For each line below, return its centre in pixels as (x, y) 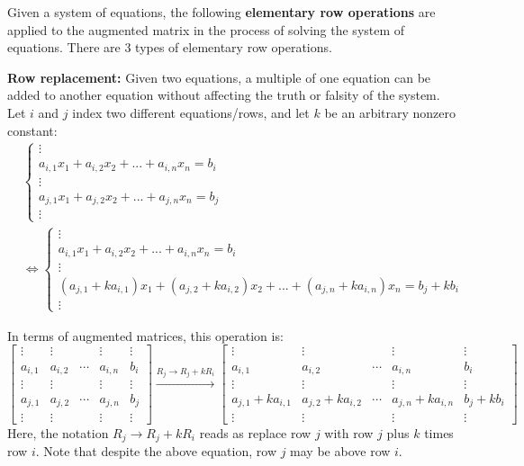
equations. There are (64, 47)
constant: (32, 130)
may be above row (340, 450)
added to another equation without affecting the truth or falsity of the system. (224, 95)
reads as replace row (255, 432)
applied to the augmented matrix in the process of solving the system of (206, 29)
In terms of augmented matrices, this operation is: (145, 335)
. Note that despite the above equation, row (156, 450)
